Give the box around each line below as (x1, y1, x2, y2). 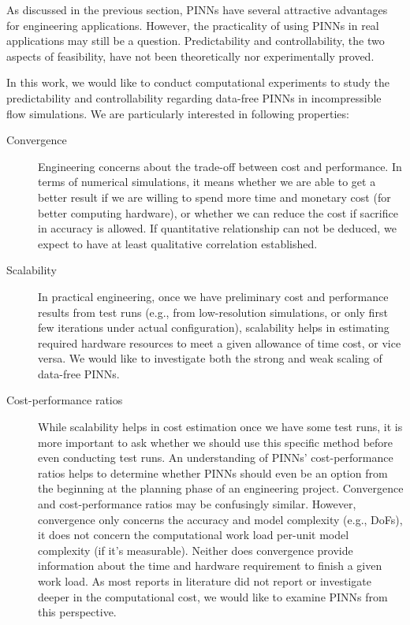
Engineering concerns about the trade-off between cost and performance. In (38, 158, 402, 174)
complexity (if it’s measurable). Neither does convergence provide (38, 541, 353, 558)
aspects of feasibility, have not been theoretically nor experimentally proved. (6, 47, 375, 64)
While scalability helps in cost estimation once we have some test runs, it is (38, 419, 403, 435)
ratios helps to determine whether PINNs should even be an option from (38, 464, 388, 481)
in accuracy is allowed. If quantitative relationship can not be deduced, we (38, 220, 397, 236)
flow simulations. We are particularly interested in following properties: (6, 105, 349, 121)
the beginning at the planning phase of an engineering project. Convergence (38, 480, 404, 497)
